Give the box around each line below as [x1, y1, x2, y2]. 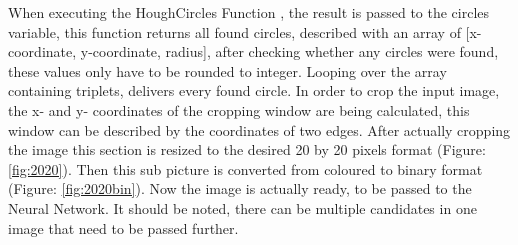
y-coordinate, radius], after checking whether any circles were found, [80, 41, 499, 62]
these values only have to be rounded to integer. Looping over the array [8, 60, 447, 81]
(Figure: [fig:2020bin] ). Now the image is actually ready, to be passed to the [8, 178, 472, 199]
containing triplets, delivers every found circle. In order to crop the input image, [8, 80, 500, 101]
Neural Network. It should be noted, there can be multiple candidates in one [8, 197, 477, 218]
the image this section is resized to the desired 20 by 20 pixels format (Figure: [8, 139, 486, 160]
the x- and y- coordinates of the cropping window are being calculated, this [8, 99, 470, 120]
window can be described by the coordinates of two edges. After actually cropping [8, 119, 511, 140]
